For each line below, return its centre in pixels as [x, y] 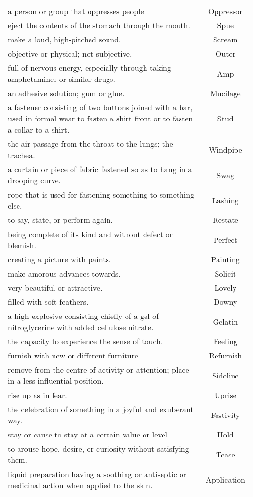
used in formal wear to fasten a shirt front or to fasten [100, 118]
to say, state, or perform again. [60, 220]
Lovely [226, 288]
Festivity [226, 415]
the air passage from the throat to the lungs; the [90, 144]
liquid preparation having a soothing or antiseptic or [97, 474]
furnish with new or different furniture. [74, 355]
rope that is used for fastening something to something [101, 194]
